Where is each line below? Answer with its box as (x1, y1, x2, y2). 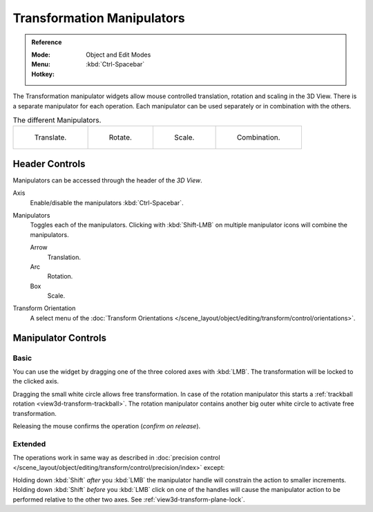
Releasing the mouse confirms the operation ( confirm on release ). (12, 421, 201, 430)
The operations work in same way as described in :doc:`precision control (12, 453, 220, 462)
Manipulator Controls (12, 332, 107, 343)
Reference (31, 38, 62, 46)
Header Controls (12, 158, 86, 169)
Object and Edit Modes (86, 50, 151, 59)
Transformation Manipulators (12, 10, 186, 26)
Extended (12, 439, 46, 448)
